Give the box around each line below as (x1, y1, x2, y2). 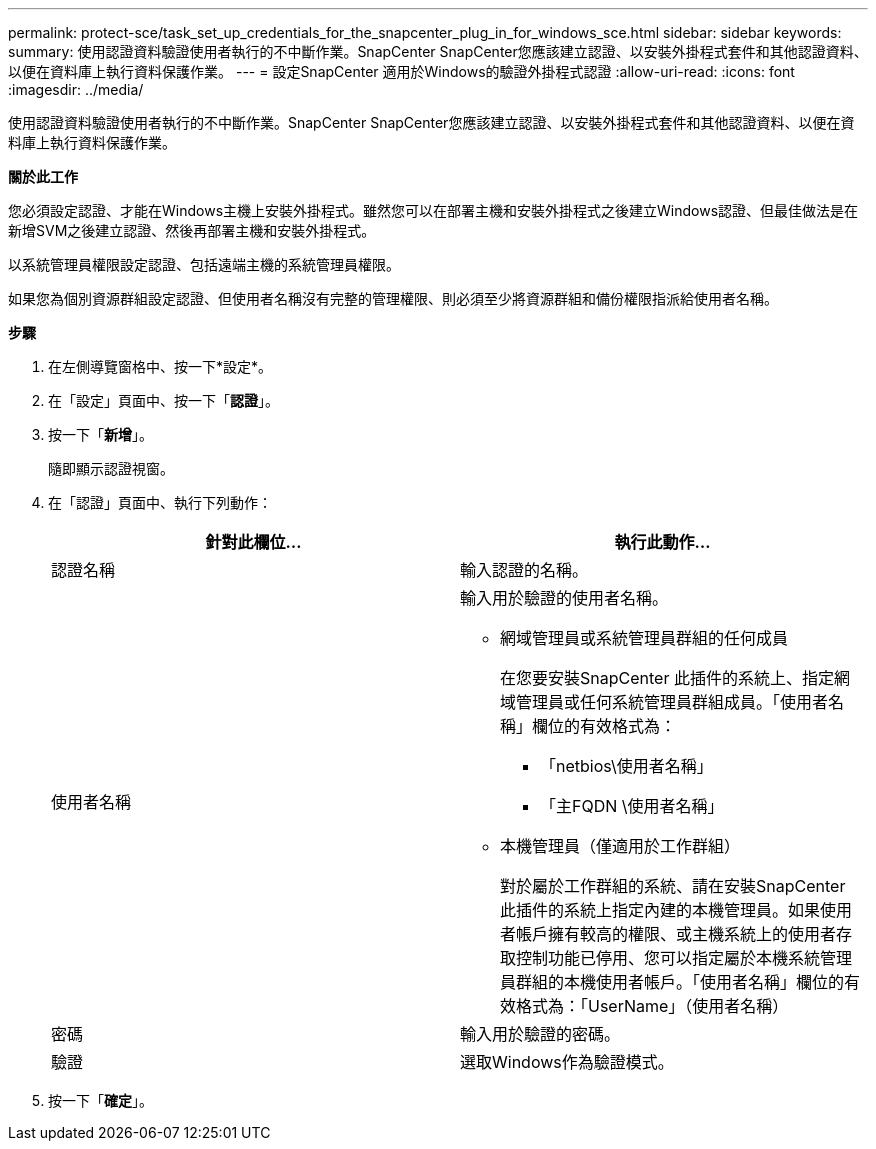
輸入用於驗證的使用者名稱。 (460, 588, 669, 608)
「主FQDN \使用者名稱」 (540, 796, 724, 816)
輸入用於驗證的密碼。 (460, 1024, 621, 1044)
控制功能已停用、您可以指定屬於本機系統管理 (516, 948, 853, 968)
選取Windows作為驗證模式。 (460, 1052, 674, 1072)
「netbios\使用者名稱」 (540, 756, 713, 776)
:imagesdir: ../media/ (8, 81, 144, 98)
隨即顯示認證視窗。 (48, 460, 174, 477)
